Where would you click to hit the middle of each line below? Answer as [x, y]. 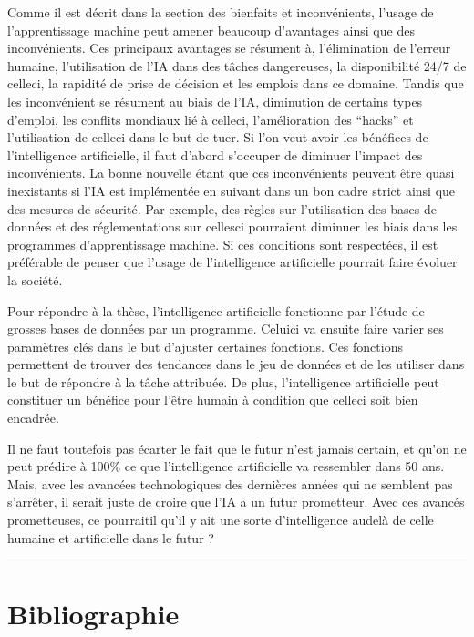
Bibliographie [93, 614]
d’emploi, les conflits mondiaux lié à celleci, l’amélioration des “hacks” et [211, 119]
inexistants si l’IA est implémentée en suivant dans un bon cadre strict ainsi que [232, 190]
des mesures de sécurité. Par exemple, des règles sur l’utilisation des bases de [222, 208]
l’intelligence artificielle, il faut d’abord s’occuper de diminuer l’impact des [215, 154]
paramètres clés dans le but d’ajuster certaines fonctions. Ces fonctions [205, 346]
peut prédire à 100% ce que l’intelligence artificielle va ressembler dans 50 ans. [226, 466]
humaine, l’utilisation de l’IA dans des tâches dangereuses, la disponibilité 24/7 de [237, 65]
